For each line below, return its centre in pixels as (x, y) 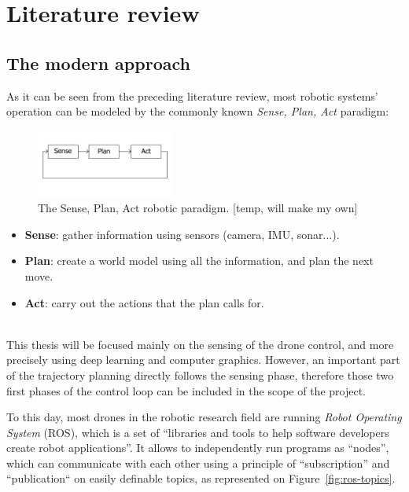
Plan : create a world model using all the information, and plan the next (199, 261)
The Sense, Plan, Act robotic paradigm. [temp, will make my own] (198, 208)
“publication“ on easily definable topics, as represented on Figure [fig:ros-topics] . (201, 478)
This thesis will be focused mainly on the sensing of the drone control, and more (200, 344)
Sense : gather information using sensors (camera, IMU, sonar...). (182, 234)
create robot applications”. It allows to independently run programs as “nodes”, (198, 448)
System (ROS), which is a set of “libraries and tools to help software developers (198, 432)
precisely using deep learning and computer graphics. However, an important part (203, 360)
